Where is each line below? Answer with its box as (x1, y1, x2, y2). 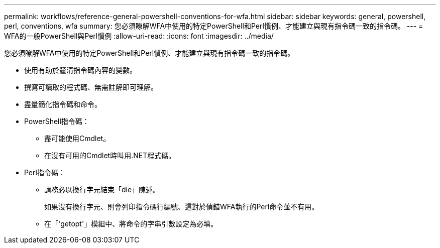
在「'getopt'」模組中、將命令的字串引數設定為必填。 (44, 219, 218, 228)
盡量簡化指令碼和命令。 (24, 100, 101, 108)
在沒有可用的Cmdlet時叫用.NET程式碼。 (44, 151, 176, 160)
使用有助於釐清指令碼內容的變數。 (24, 66, 137, 74)
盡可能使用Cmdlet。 (44, 134, 111, 143)
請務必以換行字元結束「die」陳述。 (44, 185, 160, 194)
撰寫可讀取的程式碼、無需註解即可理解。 (24, 83, 158, 91)
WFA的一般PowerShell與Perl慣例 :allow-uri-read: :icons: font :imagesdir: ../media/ (4, 32, 274, 40)
